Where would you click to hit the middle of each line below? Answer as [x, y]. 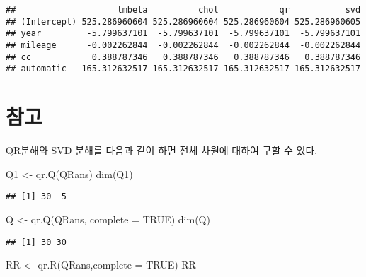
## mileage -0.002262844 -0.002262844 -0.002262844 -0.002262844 [183, 45]
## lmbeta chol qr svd [183, 10]
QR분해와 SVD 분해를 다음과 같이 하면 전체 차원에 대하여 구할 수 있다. [162, 150]
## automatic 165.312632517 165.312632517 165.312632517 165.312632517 [183, 69]
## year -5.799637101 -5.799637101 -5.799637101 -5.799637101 [183, 34]
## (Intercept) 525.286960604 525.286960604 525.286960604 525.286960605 [183, 22]
